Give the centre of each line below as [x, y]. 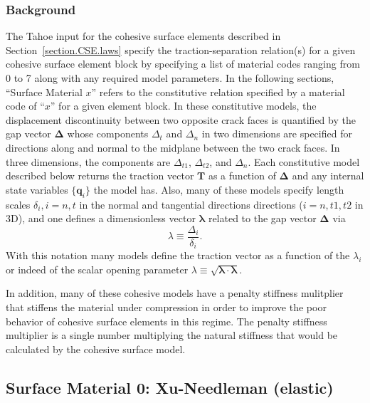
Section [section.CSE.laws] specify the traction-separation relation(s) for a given [181, 49]
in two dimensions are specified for [277, 134]
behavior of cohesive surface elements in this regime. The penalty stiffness [166, 321]
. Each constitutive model [304, 161]
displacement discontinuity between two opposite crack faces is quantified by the [181, 119]
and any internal [328, 176]
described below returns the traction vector [100, 176]
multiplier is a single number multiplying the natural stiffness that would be [172, 335]
